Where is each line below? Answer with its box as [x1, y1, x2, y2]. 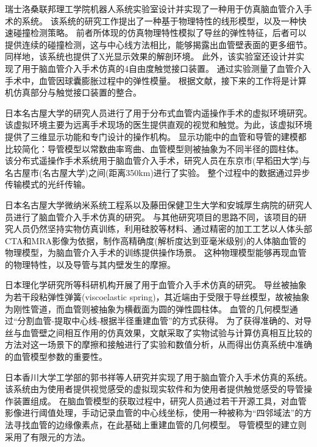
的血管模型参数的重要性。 [5, 350, 107, 363]
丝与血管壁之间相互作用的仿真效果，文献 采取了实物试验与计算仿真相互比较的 [5, 326, 312, 339]
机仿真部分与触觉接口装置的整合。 [5, 86, 141, 99]
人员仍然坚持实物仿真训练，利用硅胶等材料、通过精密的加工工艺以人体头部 [13, 222, 312, 235]
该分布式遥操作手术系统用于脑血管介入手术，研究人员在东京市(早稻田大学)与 [5, 154, 310, 167]
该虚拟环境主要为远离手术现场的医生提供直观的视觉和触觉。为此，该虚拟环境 [5, 118, 312, 131]
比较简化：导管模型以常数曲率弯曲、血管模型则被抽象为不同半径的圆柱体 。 [5, 142, 304, 155]
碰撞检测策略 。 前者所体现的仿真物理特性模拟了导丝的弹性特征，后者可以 [13, 26, 307, 39]
